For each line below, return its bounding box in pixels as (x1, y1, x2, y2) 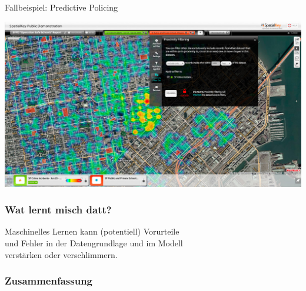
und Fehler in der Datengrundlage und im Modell (5, 236, 183, 249)
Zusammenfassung (5, 273, 93, 288)
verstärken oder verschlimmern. (5, 248, 118, 260)
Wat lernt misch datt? (5, 202, 112, 217)
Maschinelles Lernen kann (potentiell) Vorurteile (5, 225, 179, 238)
